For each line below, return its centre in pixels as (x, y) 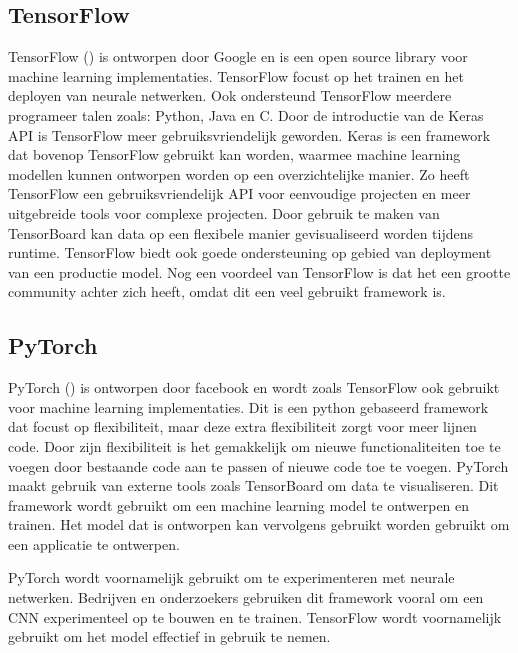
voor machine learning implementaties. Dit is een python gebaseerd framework (248, 406)
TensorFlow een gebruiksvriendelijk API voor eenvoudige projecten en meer (239, 193)
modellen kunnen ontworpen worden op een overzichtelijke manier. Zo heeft (239, 173)
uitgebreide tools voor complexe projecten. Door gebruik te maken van (224, 212)
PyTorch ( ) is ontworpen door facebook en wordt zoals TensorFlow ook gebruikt (254, 387)
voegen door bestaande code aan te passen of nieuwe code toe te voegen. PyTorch (258, 465)
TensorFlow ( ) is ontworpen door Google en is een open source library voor (238, 56)
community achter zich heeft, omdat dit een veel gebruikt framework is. (227, 291)
